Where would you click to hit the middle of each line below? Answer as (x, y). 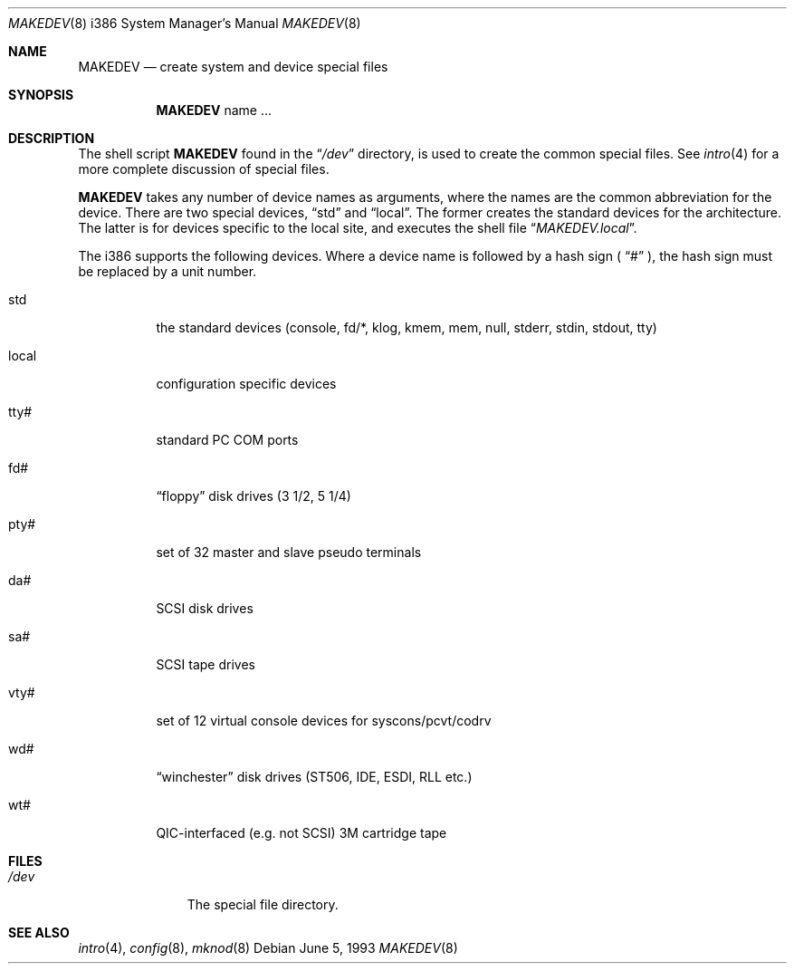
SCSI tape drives (206, 664)
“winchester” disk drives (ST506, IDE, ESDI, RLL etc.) (314, 777)
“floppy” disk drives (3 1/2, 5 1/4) (254, 496)
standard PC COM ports (227, 440)
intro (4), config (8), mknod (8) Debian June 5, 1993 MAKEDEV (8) (268, 948)
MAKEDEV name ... (214, 110)
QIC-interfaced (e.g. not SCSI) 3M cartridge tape (301, 833)
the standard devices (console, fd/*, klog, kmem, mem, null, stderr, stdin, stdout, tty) (407, 327)
